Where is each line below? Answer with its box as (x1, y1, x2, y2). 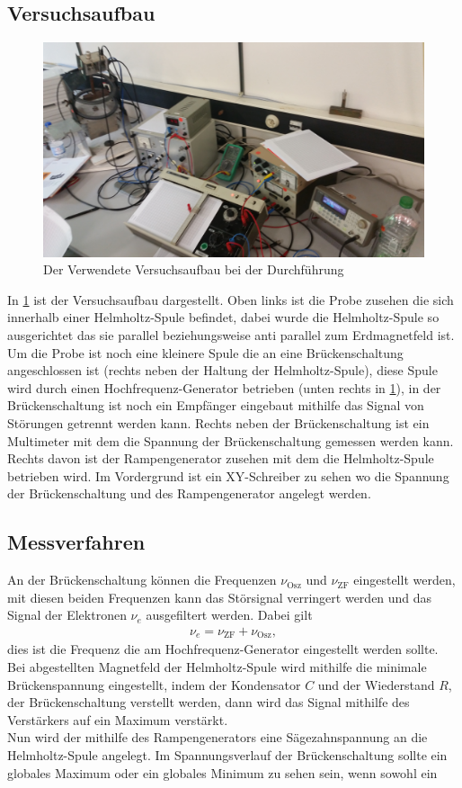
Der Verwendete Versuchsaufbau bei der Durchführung (43, 260, 344, 279)
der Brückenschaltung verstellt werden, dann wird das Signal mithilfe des (7, 693, 410, 712)
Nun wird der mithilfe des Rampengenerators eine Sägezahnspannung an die (7, 728, 428, 747)
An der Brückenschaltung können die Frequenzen (7, 570, 277, 589)
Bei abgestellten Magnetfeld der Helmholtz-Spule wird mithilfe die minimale (7, 658, 427, 676)
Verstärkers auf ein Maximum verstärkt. (7, 710, 228, 729)
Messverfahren (7, 528, 146, 556)
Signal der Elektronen (7, 605, 127, 624)
